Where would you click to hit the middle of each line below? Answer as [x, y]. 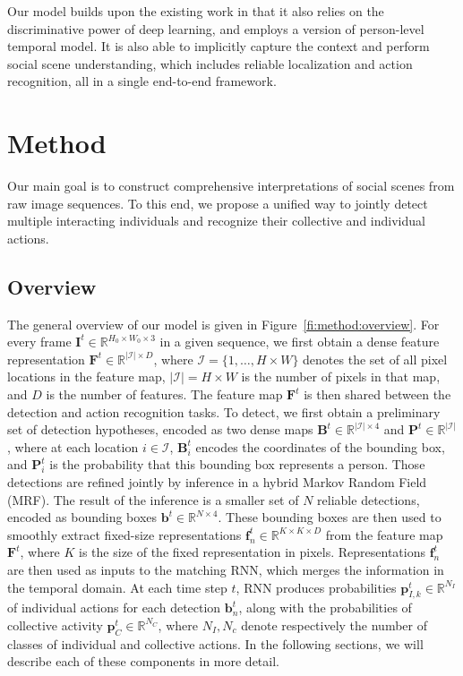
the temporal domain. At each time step [117, 587]
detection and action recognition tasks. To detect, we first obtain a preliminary [224, 411]
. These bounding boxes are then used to [330, 517]
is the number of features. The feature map [164, 394]
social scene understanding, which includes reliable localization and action [210, 63]
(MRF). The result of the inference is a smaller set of [153, 499]
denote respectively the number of [334, 625]
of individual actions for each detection [114, 608]
